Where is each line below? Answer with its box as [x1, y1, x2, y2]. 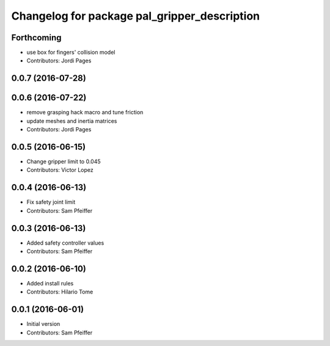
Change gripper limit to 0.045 [26, 158, 101, 165]
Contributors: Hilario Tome [26, 288, 94, 296]
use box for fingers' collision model [26, 49, 116, 56]
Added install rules [26, 279, 74, 287]
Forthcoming [11, 32, 62, 43]
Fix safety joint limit [26, 199, 76, 206]
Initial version [26, 320, 61, 328]
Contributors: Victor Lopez [26, 166, 94, 174]
